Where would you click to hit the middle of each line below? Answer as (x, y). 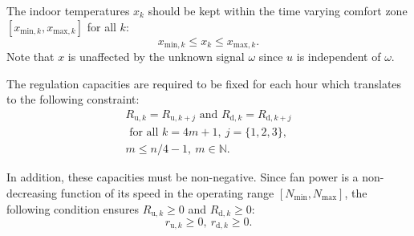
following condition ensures (73, 208)
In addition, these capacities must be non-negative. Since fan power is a (183, 177)
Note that (30, 57)
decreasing (32, 192)
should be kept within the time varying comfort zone (278, 10)
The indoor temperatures (68, 10)
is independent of (339, 57)
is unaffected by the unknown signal (156, 57)
